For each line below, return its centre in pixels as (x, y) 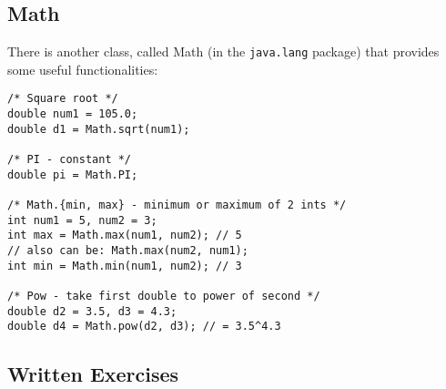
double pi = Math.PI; (73, 174)
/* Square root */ (63, 99)
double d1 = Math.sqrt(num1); (99, 129)
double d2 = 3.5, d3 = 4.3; (92, 311)
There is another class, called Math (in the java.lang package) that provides (223, 51)
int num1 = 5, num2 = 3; (82, 220)
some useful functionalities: (83, 69)
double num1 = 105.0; (73, 114)
